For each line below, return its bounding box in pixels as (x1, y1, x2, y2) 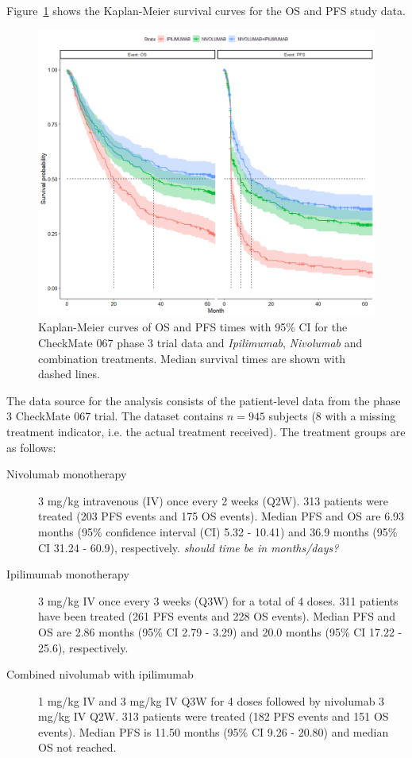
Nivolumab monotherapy (6, 466, 127, 482)
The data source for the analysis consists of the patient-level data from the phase (6, 392, 401, 408)
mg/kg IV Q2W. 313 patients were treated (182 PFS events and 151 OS (38, 708, 389, 725)
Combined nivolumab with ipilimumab (6, 666, 194, 683)
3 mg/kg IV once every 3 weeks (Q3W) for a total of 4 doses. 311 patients (38, 592, 399, 609)
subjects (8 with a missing (268, 408, 396, 424)
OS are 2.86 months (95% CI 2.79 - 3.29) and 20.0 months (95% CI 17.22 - (38, 623, 402, 640)
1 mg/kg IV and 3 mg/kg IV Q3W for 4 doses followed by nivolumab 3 (38, 692, 385, 709)
